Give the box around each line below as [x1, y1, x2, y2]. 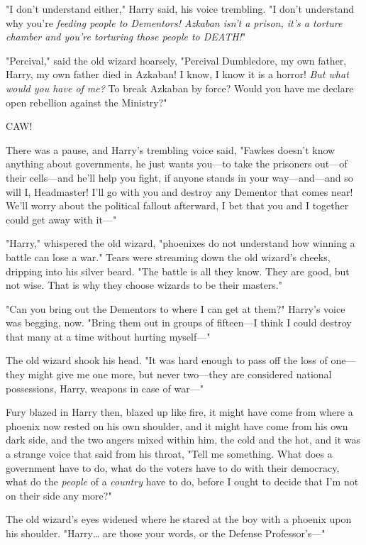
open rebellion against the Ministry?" [6, 94, 167, 109]
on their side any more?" [6, 488, 112, 502]
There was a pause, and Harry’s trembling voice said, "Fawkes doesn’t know [6, 142, 335, 157]
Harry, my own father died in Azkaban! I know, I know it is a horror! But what [6, 67, 349, 82]
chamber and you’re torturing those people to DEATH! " [6, 29, 246, 44]
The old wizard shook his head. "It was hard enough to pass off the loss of [6, 353, 328, 368]
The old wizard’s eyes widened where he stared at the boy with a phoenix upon [6, 512, 352, 527]
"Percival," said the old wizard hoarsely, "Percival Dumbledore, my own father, [6, 53, 347, 67]
